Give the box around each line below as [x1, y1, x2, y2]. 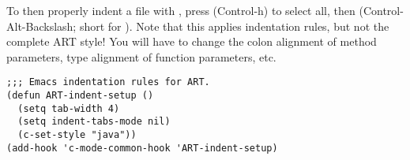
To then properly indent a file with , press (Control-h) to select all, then [6, 2, 355, 18]
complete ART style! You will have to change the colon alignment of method [6, 33, 377, 50]
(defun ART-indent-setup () [6, 90, 154, 102]
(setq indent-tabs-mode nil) [17, 116, 171, 128]
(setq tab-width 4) [17, 102, 120, 114]
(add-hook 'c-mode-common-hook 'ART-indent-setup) [6, 142, 278, 154]
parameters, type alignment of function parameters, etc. [6, 48, 276, 65]
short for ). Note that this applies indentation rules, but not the [79, 17, 389, 34]
